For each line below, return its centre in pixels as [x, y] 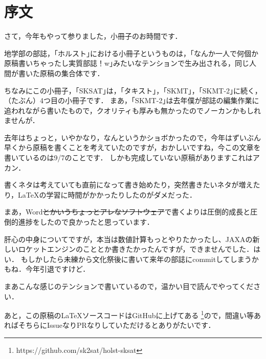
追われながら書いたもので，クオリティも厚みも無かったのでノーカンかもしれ [132, 110]
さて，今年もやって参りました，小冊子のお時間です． [93, 36]
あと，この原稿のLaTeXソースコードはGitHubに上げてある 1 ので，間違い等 [129, 314]
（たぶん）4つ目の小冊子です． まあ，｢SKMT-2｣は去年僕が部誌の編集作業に [132, 100]
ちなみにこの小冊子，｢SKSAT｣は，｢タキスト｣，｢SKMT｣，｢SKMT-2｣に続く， [133, 90]
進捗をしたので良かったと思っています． [86, 222]
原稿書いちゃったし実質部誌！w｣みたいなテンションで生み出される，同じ [127, 63]
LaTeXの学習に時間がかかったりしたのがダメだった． [107, 194]
